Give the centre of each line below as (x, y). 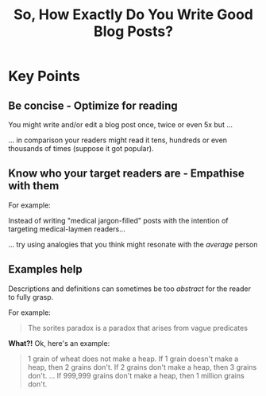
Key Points (44, 76)
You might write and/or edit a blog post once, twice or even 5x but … (120, 124)
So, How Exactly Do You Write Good (133, 15)
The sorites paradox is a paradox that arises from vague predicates (138, 328)
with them (34, 186)
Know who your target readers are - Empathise (126, 174)
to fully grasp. (31, 297)
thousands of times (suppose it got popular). (81, 148)
